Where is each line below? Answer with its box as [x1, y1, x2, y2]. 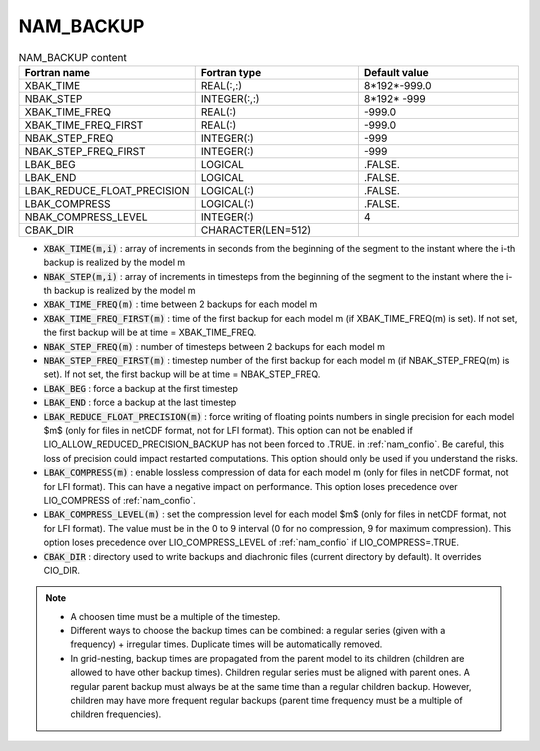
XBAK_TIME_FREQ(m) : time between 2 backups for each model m [43, 298, 318, 310]
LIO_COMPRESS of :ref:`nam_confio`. [43, 494, 196, 506]
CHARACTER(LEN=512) [200, 223, 312, 237]
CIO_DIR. [43, 564, 80, 576]
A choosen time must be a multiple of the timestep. [70, 610, 281, 622]
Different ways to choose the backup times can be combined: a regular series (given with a [70, 625, 446, 637]
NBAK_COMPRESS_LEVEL [24, 210, 148, 224]
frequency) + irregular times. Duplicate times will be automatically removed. [70, 638, 383, 650]
